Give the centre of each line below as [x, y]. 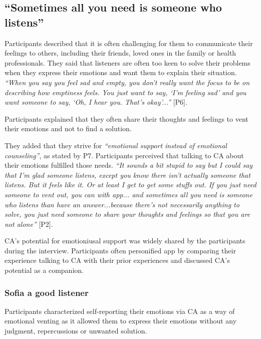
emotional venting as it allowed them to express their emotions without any [121, 321]
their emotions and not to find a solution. [68, 128]
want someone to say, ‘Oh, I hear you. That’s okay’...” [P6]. [96, 102]
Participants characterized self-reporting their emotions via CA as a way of [120, 311]
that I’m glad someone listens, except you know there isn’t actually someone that [127, 175]
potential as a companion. [44, 270]
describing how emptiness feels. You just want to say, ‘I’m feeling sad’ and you [125, 92]
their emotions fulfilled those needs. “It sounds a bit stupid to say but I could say [129, 165]
